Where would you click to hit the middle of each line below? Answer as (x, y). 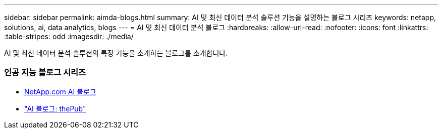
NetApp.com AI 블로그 (60, 91)
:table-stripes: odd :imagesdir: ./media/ (69, 36)
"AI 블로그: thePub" (55, 108)
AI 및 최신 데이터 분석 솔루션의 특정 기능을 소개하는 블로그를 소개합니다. (116, 53)
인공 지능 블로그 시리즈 (45, 73)
